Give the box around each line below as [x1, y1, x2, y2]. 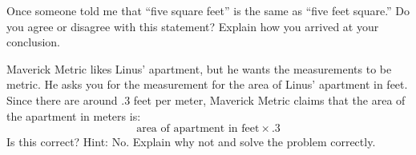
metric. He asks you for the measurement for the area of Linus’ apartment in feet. [6, 76, 408, 93]
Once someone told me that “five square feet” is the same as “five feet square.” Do [6, 2, 410, 18]
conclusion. [6, 34, 60, 50]
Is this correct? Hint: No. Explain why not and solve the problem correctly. [6, 133, 376, 150]
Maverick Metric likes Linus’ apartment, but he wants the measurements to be [6, 60, 392, 77]
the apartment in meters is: [6, 107, 141, 124]
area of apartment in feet [136, 123, 260, 135]
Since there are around [6, 91, 118, 108]
